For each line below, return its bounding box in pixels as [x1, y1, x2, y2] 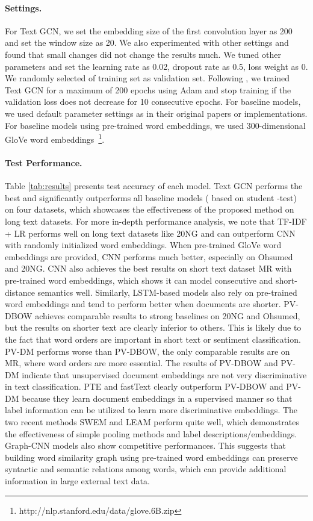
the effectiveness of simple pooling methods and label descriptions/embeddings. [5, 427, 297, 440]
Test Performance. [5, 156, 82, 169]
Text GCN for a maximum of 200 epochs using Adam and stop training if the [5, 83, 291, 96]
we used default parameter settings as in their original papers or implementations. [5, 107, 308, 119]
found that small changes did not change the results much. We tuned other [5, 48, 281, 60]
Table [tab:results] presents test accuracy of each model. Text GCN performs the [5, 179, 303, 192]
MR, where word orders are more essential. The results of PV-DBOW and [5, 357, 278, 369]
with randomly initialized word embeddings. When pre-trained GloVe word [5, 239, 282, 251]
